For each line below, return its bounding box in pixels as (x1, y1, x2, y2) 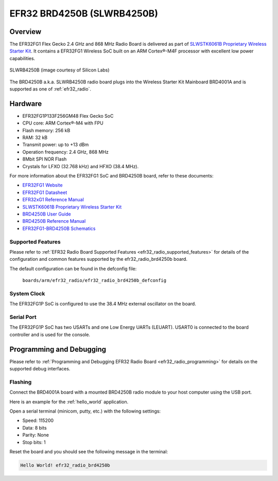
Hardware (9, 99, 42, 108)
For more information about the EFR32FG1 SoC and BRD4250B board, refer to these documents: (9, 173, 214, 179)
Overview (9, 27, 42, 36)
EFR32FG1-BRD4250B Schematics (22, 225, 96, 231)
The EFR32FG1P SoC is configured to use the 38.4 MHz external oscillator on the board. (9, 301, 197, 307)
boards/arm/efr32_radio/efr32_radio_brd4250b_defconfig (22, 278, 167, 283)
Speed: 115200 (22, 417, 54, 424)
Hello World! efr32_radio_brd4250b (20, 462, 110, 468)
